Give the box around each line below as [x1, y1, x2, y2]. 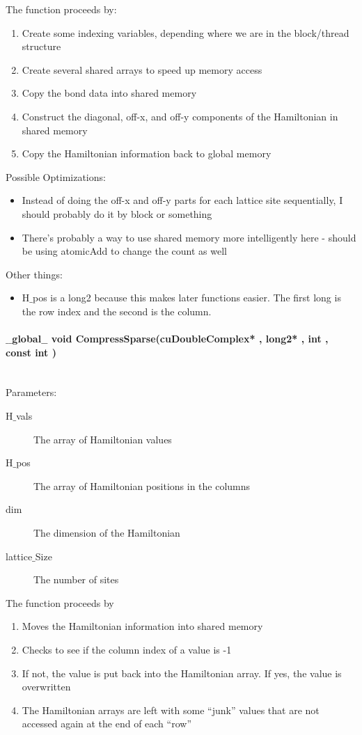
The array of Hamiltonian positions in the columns [33, 478, 251, 493]
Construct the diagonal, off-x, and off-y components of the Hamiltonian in [22, 109, 338, 123]
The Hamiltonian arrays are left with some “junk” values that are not [22, 702, 320, 717]
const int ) [6, 345, 56, 359]
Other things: [6, 267, 63, 281]
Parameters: [6, 385, 57, 400]
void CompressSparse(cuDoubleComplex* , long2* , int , [51, 331, 329, 346]
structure [22, 39, 61, 54]
